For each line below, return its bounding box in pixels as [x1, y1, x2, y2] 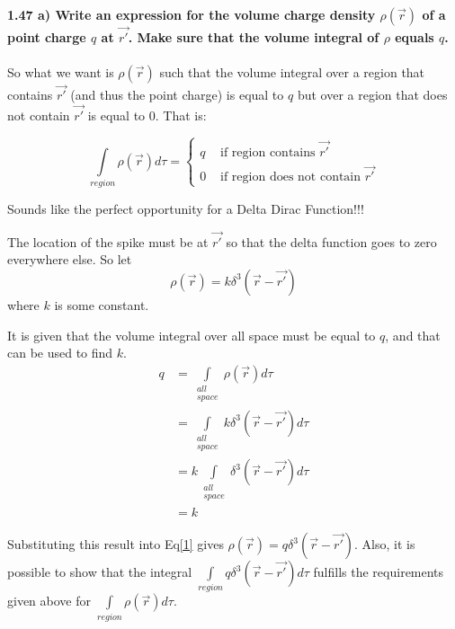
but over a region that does [297, 85, 448, 104]
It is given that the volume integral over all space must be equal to [7, 325, 376, 344]
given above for [7, 591, 91, 610]
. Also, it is [353, 535, 415, 554]
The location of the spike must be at [7, 232, 209, 251]
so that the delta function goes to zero [226, 232, 437, 251]
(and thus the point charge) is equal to [70, 85, 284, 104]
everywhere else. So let [7, 250, 132, 269]
